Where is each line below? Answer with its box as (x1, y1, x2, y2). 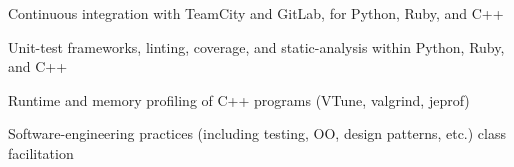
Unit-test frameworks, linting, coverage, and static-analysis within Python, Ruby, (8, 36, 505, 57)
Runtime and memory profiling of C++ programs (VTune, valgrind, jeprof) (8, 89, 470, 110)
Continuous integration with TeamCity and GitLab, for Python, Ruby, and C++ (8, 3, 504, 23)
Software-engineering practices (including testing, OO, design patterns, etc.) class (8, 123, 507, 144)
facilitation (8, 142, 74, 163)
